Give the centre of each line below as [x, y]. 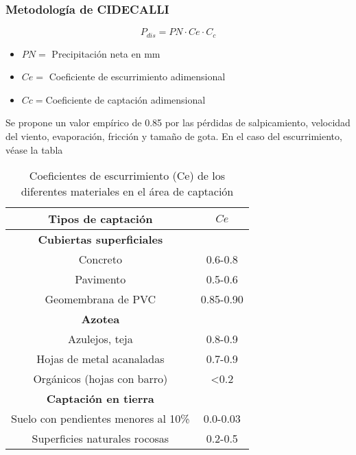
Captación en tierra [100, 399]
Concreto [100, 259]
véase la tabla [34, 149]
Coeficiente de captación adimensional [126, 99]
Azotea [100, 319]
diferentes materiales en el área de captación [127, 191]
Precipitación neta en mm [106, 53]
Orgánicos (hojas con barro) [100, 379]
